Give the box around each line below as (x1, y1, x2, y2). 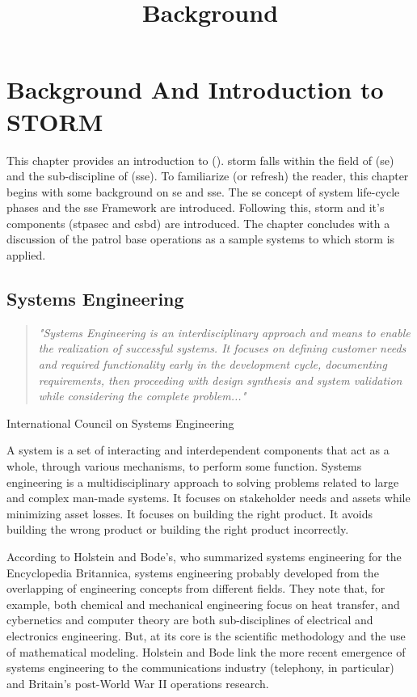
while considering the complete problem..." (38, 387, 246, 404)
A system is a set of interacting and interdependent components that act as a (6, 441, 390, 458)
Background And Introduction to (6, 73, 384, 106)
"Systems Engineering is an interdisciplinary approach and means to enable (38, 323, 411, 340)
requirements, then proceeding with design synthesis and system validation (38, 371, 402, 388)
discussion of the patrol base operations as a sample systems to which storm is (6, 230, 395, 247)
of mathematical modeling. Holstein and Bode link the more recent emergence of (6, 643, 406, 660)
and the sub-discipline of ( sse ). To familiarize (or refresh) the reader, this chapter (6, 167, 409, 184)
